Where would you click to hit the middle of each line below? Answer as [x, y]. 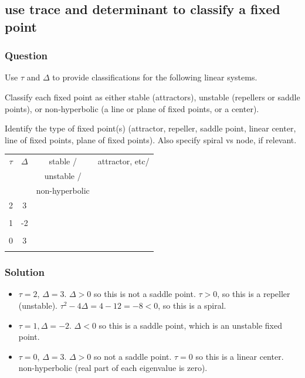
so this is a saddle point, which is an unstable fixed [190, 325]
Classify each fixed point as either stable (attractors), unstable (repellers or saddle [152, 97]
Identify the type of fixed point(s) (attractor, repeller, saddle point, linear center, [150, 128]
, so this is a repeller [254, 294]
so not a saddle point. [133, 356]
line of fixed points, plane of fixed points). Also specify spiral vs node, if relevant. [151, 139]
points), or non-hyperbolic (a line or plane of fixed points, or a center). [132, 108]
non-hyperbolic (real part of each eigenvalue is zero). [113, 368]
